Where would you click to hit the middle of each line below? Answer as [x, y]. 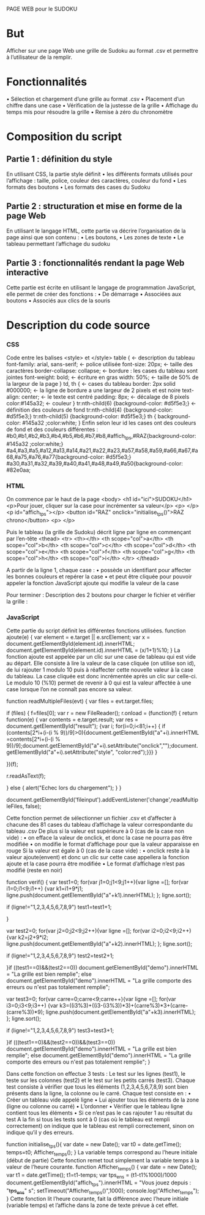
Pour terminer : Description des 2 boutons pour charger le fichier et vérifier [101, 595]
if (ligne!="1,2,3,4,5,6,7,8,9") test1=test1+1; [59, 907]
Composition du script [64, 137]
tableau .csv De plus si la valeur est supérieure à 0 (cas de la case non [95, 831]
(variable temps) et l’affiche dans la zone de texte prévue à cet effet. [92, 1205]
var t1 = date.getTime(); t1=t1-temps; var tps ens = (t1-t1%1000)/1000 [92, 1175]
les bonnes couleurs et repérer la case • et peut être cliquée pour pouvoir [99, 577]
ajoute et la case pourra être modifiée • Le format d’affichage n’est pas [96, 864]
